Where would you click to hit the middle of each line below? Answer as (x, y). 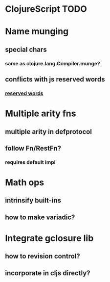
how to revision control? (43, 256)
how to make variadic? (40, 217)
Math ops (25, 183)
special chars (26, 49)
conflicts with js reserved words (55, 79)
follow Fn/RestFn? (33, 148)
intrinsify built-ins (33, 200)
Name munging (37, 32)
